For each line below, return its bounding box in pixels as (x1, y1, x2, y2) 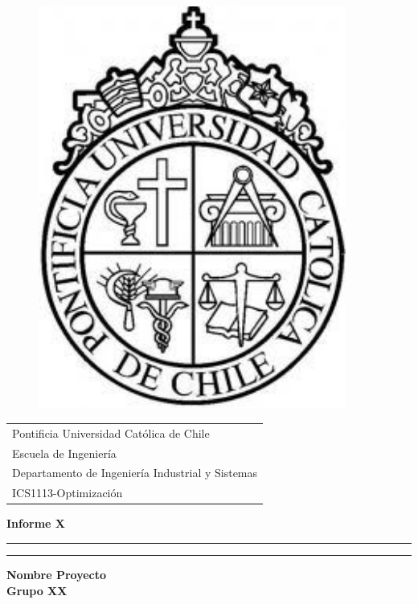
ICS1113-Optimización (12, 484, 123, 501)
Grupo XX (6, 582, 68, 598)
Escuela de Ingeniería (12, 444, 117, 461)
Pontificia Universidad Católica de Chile (12, 424, 210, 441)
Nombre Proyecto (6, 565, 107, 582)
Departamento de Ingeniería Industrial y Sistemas (12, 464, 258, 481)
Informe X (6, 515, 65, 532)
